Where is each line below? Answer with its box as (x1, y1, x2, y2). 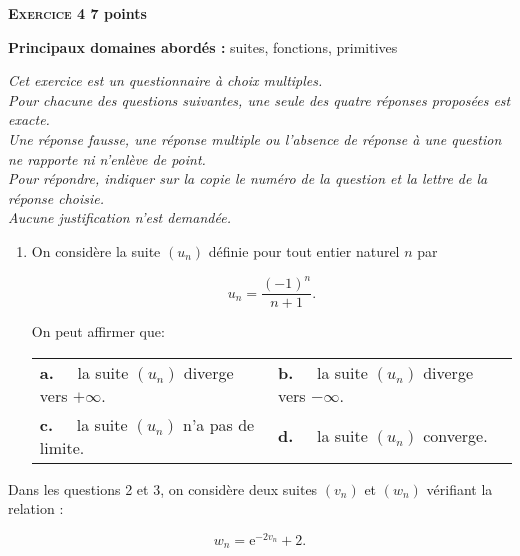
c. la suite (39, 412, 128, 436)
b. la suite (277, 360, 368, 384)
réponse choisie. (8, 187, 105, 208)
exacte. (8, 109, 50, 130)
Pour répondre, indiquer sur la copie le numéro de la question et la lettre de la (8, 168, 488, 189)
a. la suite (39, 360, 129, 384)
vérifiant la (426, 478, 493, 499)
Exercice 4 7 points (8, 3, 147, 23)
